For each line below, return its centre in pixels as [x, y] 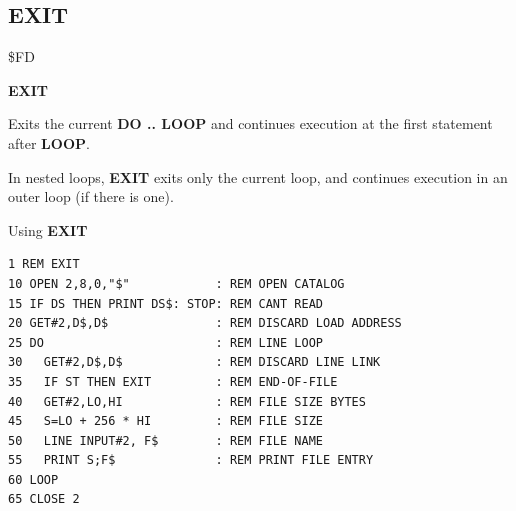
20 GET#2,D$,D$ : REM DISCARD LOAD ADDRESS [205, 323]
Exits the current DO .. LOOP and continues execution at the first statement [250, 123]
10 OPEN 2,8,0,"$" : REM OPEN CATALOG [176, 283]
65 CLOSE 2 [44, 499]
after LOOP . [49, 142]
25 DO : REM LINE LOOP [165, 342]
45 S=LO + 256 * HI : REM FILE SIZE [165, 421]
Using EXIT [48, 229]
